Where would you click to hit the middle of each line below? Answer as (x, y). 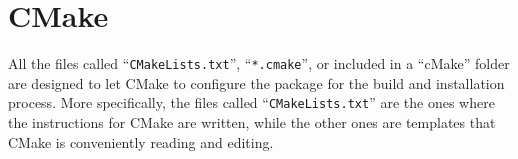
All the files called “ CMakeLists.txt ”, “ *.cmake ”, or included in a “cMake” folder (259, 63)
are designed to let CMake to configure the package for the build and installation (256, 82)
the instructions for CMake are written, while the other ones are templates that (252, 122)
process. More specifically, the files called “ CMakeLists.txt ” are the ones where (251, 102)
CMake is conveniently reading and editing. (141, 141)
